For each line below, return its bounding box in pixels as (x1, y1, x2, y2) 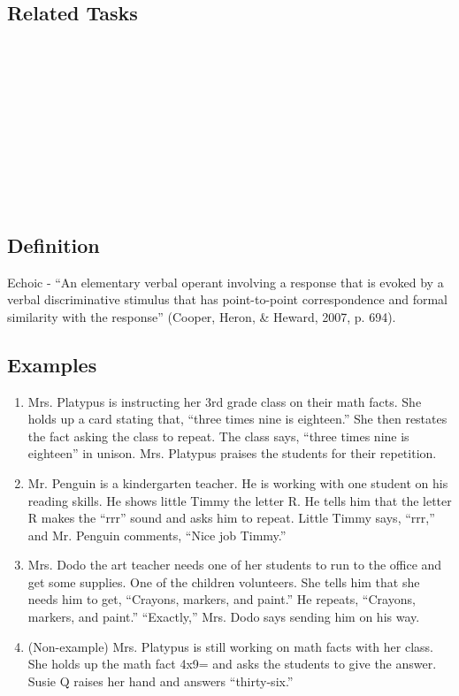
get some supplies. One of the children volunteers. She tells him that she (27, 572, 420, 591)
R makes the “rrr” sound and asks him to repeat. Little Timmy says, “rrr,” (27, 509, 435, 527)
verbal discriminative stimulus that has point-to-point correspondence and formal (7, 290, 448, 309)
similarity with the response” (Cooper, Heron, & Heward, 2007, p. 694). (7, 307, 396, 325)
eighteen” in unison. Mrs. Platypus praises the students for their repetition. (27, 444, 437, 463)
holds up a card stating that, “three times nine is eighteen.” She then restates (27, 409, 448, 428)
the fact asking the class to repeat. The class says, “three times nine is (27, 426, 409, 445)
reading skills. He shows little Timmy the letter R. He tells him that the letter (27, 491, 452, 509)
